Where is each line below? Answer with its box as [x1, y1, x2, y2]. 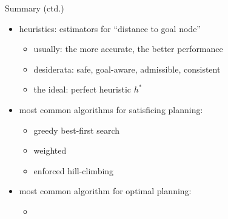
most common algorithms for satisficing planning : [19, 103, 203, 116]
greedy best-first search [33, 123, 120, 136]
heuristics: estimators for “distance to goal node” [19, 22, 201, 34]
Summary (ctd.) [5, 2, 64, 14]
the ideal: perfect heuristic [33, 83, 131, 96]
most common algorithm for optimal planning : [19, 185, 192, 197]
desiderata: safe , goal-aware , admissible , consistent [33, 62, 221, 75]
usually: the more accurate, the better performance [33, 42, 223, 55]
